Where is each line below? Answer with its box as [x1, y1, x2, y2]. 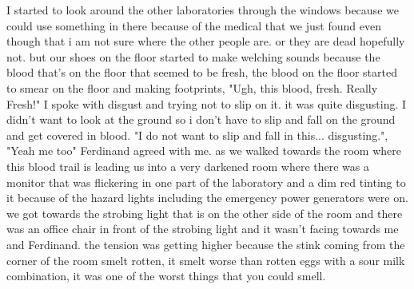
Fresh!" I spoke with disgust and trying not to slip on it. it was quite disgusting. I [6, 95, 407, 112]
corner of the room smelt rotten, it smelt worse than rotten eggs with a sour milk [6, 251, 405, 268]
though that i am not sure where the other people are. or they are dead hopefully [6, 33, 405, 49]
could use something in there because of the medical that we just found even [6, 17, 381, 34]
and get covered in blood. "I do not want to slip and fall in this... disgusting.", [6, 126, 388, 143]
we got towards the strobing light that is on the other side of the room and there [6, 204, 403, 221]
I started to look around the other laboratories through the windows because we [6, 2, 399, 18]
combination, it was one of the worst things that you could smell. [6, 267, 326, 284]
